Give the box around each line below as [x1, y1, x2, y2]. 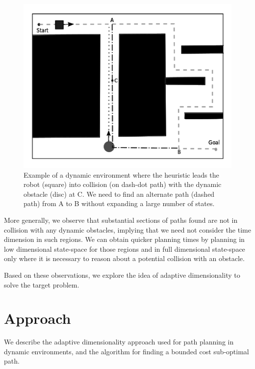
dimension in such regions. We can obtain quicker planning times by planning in [4, 234, 245, 244]
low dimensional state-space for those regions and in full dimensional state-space [4, 243, 245, 254]
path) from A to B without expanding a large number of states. [24, 198, 215, 209]
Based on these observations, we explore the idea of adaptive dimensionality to [4, 269, 240, 280]
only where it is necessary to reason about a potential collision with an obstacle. [4, 253, 245, 264]
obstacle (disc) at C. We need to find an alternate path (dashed [24, 188, 215, 199]
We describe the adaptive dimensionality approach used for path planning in [4, 337, 234, 347]
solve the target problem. [4, 279, 79, 290]
